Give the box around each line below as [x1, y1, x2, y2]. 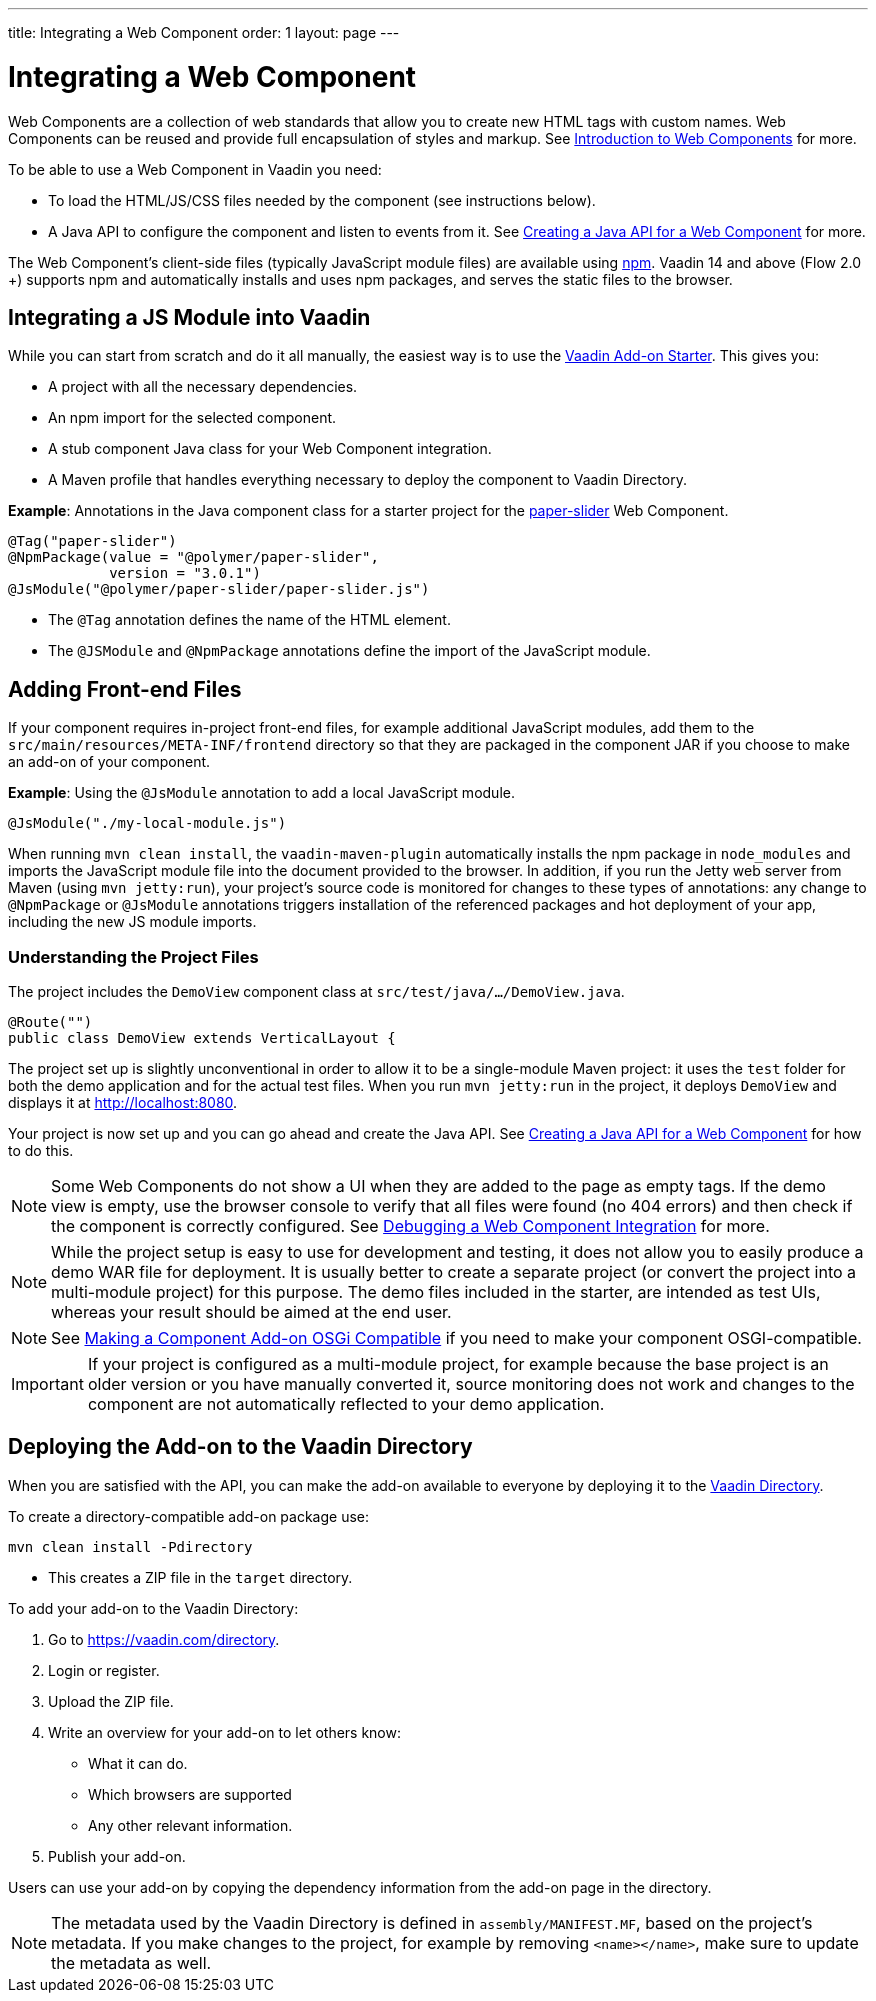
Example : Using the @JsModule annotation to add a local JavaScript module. [8, 784, 515, 802]
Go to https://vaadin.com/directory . [48, 1630, 280, 1648]
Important [11, 1373, 84, 1394]
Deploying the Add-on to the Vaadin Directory [8, 1434, 473, 1460]
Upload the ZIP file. [48, 1692, 174, 1710]
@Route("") [8, 1013, 93, 1030]
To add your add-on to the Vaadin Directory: [8, 1599, 299, 1617]
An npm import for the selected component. [48, 409, 337, 427]
